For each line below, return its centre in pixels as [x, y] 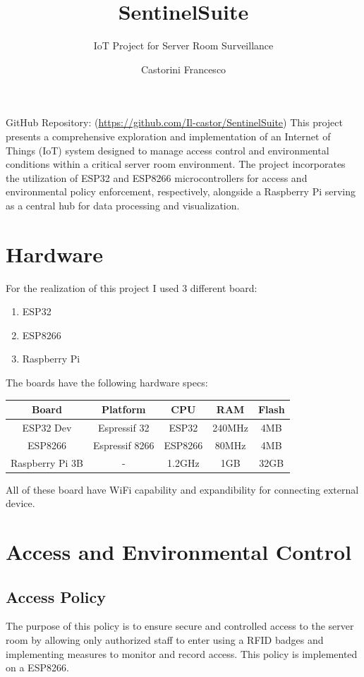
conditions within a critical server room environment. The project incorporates [176, 164]
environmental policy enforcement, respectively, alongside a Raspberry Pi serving [181, 191]
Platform [123, 409]
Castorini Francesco [183, 69]
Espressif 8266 [124, 445]
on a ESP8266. [37, 667]
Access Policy [56, 596]
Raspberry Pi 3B [47, 462]
